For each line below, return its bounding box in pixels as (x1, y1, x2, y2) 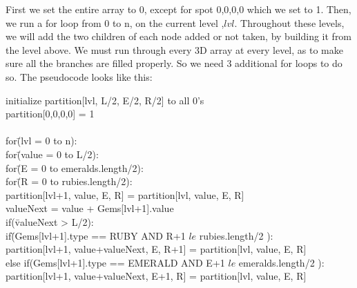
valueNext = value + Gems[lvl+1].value (6, 201, 174, 215)
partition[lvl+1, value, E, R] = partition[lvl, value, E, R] (6, 187, 244, 202)
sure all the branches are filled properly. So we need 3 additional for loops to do (6, 56, 342, 70)
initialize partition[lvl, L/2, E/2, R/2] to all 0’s (6, 93, 204, 107)
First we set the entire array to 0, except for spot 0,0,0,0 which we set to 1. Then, (6, 2, 351, 16)
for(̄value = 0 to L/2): (6, 146, 99, 161)
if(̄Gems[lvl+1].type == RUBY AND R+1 (6, 228, 186, 242)
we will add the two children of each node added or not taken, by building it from (6, 29, 352, 44)
